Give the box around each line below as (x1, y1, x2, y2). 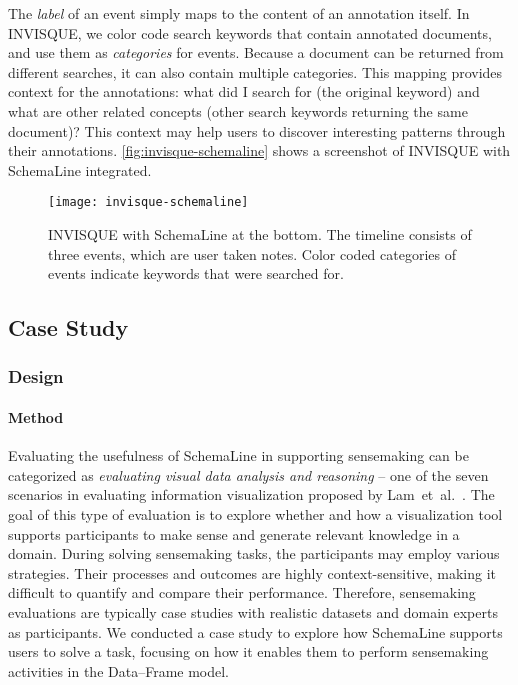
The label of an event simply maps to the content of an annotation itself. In (8, 3, 470, 23)
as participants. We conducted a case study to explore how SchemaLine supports (8, 621, 503, 642)
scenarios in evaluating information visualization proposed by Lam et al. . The (8, 484, 495, 505)
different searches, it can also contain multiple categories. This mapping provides (8, 61, 503, 82)
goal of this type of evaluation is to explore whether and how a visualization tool (8, 503, 503, 524)
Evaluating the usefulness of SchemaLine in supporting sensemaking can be (8, 445, 469, 466)
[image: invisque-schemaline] (48, 195, 249, 210)
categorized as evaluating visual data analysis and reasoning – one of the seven (8, 464, 489, 485)
